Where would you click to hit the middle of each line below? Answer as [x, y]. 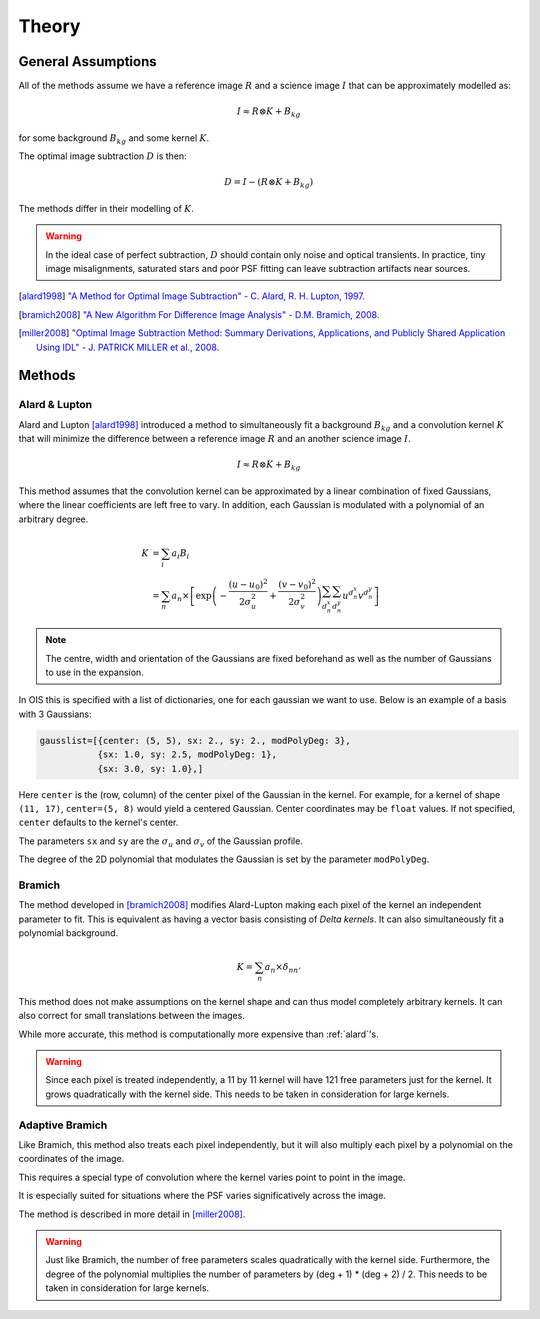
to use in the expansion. [94, 672]
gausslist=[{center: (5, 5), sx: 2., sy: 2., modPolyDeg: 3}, [195, 740]
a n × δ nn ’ [282, 968]
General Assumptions [87, 61]
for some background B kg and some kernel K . [114, 138]
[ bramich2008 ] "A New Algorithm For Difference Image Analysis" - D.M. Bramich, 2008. [199, 314]
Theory [49, 26]
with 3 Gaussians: [55, 714]
